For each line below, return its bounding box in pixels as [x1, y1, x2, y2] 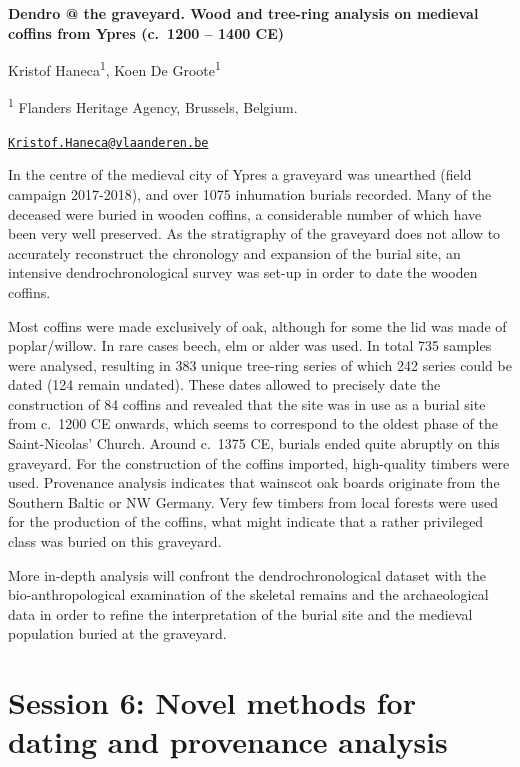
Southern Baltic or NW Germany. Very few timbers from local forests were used [8, 491, 499, 512]
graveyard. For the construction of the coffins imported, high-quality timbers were [8, 452, 510, 473]
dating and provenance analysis [8, 721, 448, 762]
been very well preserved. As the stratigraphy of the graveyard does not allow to [8, 223, 501, 244]
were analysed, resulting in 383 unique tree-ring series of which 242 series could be [8, 354, 512, 375]
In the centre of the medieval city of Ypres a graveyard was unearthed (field [8, 164, 472, 185]
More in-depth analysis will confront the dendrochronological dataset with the [8, 564, 486, 585]
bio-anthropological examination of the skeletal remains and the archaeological [8, 584, 489, 605]
